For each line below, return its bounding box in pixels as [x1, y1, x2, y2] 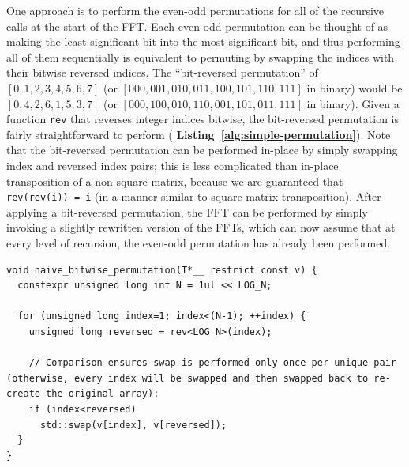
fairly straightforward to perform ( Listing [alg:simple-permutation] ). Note [6, 126, 391, 142]
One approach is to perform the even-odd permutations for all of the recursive [6, 2, 385, 18]
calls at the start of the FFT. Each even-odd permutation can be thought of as [6, 17, 388, 34]
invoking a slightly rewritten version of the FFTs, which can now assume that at [6, 219, 396, 235]
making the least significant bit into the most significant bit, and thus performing [6, 33, 400, 50]
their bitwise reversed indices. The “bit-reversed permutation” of [6, 64, 318, 81]
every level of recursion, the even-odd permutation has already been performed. [6, 235, 391, 251]
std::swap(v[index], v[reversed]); [39, 419, 227, 431]
